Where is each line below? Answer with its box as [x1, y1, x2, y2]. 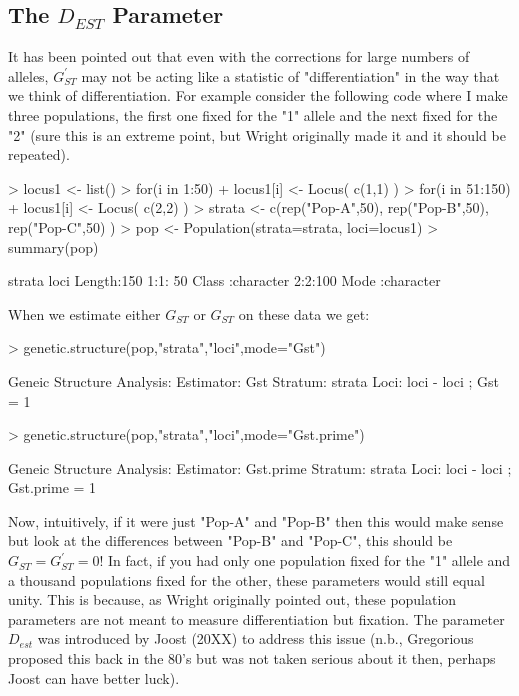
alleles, [8, 65, 49, 86]
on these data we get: [238, 303, 370, 324]
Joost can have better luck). [8, 667, 180, 688]
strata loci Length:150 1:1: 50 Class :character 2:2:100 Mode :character [8, 270, 441, 291]
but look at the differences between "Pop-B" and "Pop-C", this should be [8, 530, 453, 551]
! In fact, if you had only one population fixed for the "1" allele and [99, 550, 511, 571]
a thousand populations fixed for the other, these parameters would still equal [8, 569, 485, 590]
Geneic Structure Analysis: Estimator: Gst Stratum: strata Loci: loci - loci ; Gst [8, 370, 499, 391]
